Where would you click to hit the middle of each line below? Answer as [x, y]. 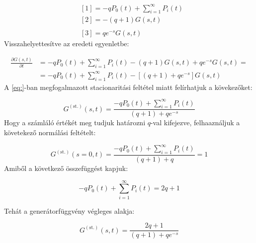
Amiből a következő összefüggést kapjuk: [66, 168]
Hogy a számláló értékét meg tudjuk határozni [75, 122]
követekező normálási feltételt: [50, 132]
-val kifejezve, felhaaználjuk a [195, 122]
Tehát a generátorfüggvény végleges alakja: [69, 210]
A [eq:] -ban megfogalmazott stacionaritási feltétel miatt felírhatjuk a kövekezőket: [128, 87]
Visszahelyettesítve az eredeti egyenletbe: [67, 43]
